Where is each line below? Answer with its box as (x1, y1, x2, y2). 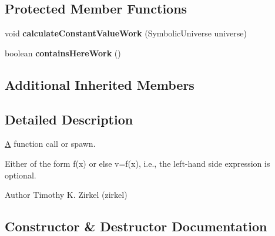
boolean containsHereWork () (5, 46, 121, 59)
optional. (5, 168, 36, 181)
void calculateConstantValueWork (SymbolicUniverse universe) (5, 27, 247, 39)
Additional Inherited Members (5, 75, 194, 93)
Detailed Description (5, 110, 133, 128)
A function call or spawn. (5, 137, 96, 150)
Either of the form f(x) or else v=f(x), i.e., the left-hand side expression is (5, 157, 270, 169)
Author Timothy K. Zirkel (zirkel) (5, 188, 128, 201)
